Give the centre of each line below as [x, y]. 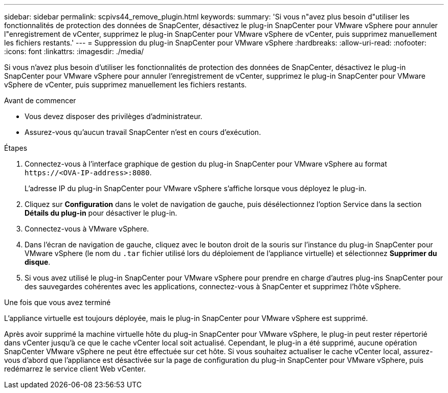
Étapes [16, 148]
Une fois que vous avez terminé [58, 302]
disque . [38, 262]
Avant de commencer [40, 100]
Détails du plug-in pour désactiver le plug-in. [101, 213]
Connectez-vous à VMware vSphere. [87, 229]
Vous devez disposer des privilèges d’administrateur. [114, 116]
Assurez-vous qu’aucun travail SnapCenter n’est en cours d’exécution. [143, 132]
